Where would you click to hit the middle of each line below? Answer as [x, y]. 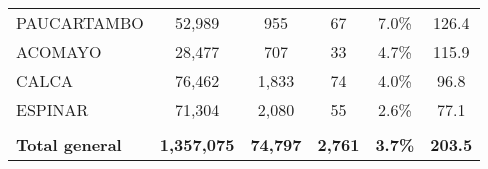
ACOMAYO [59, 51]
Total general [69, 144]
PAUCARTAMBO [80, 22]
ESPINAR [52, 109]
